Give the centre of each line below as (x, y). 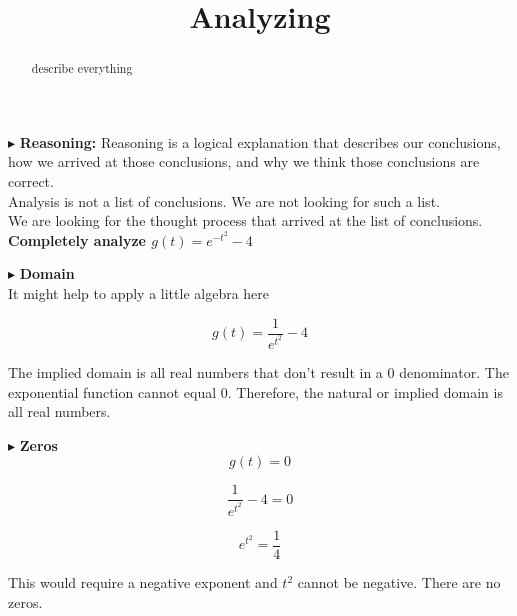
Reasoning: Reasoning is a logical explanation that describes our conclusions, (260, 141)
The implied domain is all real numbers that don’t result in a (195, 372)
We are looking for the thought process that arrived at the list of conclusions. (245, 220)
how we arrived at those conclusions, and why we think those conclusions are (244, 161)
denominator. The (454, 372)
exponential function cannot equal (112, 391)
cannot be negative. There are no (399, 582)
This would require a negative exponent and (143, 582)
